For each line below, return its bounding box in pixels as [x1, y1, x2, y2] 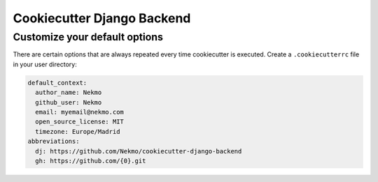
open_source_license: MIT [35, 118, 124, 126]
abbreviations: [27, 137, 80, 146]
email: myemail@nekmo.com [35, 108, 124, 116]
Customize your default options [13, 31, 164, 43]
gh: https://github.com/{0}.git [35, 157, 146, 165]
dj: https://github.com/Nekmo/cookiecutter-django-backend [35, 147, 242, 155]
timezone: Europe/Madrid [35, 128, 120, 135]
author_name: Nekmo [35, 89, 102, 97]
